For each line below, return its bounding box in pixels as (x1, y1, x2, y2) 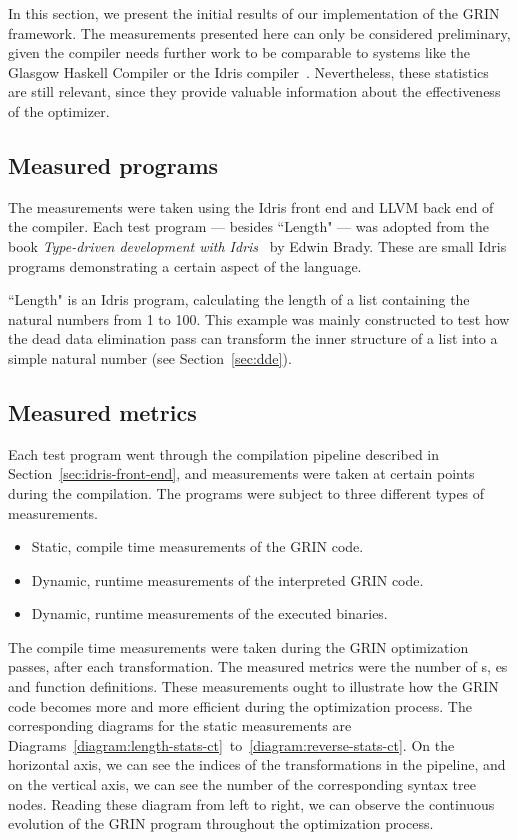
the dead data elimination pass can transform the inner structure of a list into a (8, 328, 498, 349)
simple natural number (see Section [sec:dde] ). (8, 347, 292, 368)
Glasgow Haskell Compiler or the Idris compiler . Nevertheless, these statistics (8, 61, 489, 82)
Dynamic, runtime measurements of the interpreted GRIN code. (31, 569, 424, 590)
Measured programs (8, 149, 219, 180)
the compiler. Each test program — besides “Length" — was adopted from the (8, 216, 489, 237)
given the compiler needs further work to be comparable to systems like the (8, 42, 471, 63)
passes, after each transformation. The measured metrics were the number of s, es (8, 656, 508, 677)
